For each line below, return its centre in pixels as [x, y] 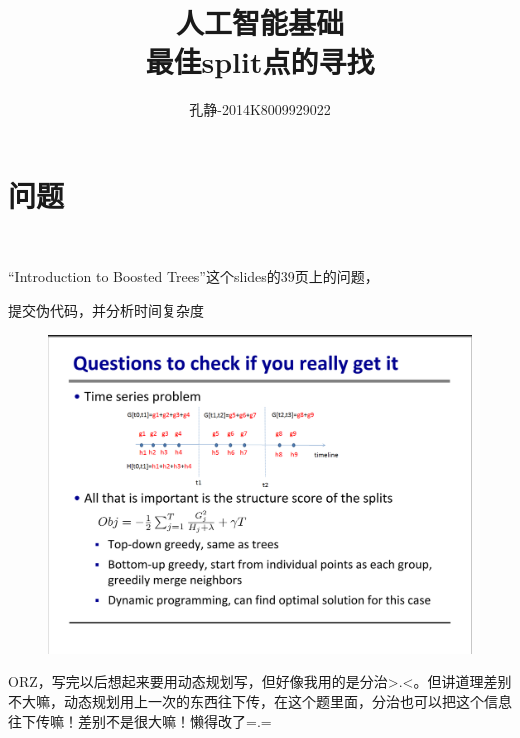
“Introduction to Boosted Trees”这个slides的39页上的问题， [193, 276]
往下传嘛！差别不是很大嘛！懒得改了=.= [140, 720]
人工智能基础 [259, 22]
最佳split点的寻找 [260, 61]
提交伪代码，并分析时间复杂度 [106, 310]
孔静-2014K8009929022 [260, 109]
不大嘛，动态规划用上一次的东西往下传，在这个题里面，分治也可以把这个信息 [260, 701]
